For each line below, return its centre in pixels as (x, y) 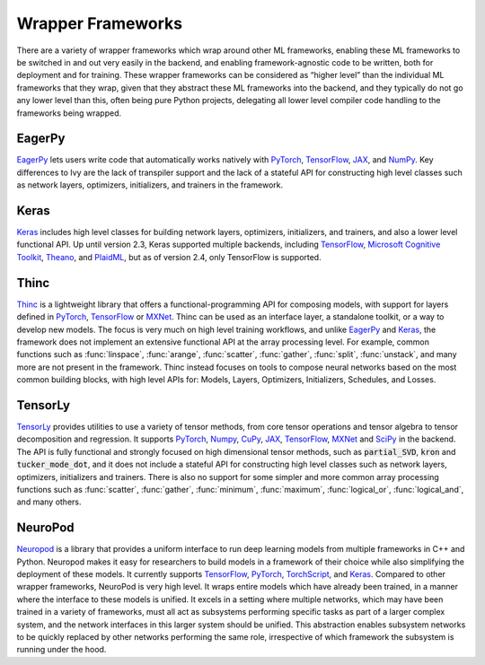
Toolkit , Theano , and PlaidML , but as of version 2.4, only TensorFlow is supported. (169, 257)
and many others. (49, 502)
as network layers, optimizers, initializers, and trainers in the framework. (150, 185)
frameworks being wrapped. (69, 113)
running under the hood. (62, 650)
